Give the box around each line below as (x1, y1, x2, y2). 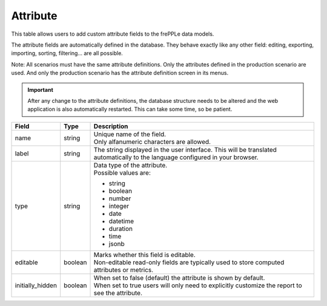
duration (108, 224, 133, 233)
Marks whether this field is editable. (93, 250, 196, 259)
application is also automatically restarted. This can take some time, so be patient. (27, 106, 233, 113)
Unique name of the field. (93, 130, 167, 138)
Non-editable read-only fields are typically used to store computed (93, 258, 285, 266)
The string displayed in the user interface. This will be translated (93, 145, 277, 154)
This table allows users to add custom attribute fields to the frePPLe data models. (11, 30, 214, 37)
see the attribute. (93, 288, 142, 297)
